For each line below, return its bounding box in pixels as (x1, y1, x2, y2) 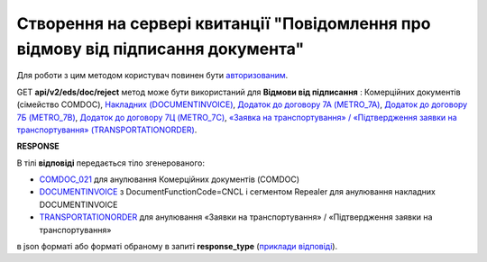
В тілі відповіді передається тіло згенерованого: (16, 158, 205, 168)
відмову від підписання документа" (16, 39, 305, 59)
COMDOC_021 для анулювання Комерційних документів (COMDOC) (39, 174, 300, 185)
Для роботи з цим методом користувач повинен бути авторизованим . (16, 70, 289, 81)
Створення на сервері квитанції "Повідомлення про (16, 14, 431, 33)
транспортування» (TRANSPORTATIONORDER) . (16, 124, 198, 135)
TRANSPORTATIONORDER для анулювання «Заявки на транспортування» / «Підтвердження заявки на (39, 212, 433, 222)
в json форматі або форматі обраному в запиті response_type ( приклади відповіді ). (16, 241, 338, 252)
